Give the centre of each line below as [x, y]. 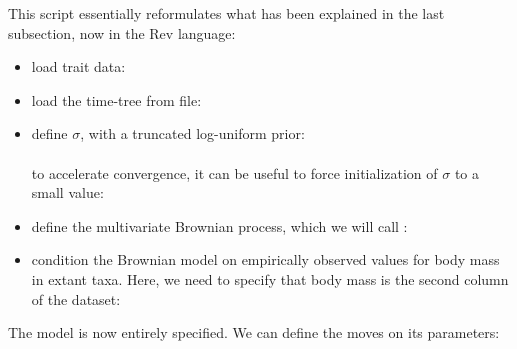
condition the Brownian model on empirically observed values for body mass [265, 259]
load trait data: [78, 66]
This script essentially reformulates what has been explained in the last [226, 13]
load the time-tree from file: [116, 99]
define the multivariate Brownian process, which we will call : [219, 225]
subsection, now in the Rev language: [122, 32]
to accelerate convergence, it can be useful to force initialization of [234, 172]
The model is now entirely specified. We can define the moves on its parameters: [254, 332]
